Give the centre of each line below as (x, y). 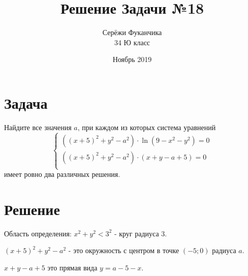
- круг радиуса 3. (141, 233)
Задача (26, 102)
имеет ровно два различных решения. (62, 174)
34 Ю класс (132, 42)
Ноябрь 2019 (132, 59)
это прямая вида (72, 267)
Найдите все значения (38, 127)
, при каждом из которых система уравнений (147, 127)
